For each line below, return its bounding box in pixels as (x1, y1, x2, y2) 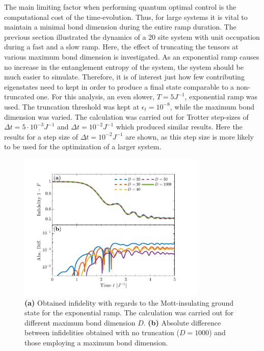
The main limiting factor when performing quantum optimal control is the (4, 2, 236, 12)
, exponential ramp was (184, 91, 258, 102)
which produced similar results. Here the (116, 121, 243, 132)
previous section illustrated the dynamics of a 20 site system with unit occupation (4, 31, 260, 42)
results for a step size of (4, 131, 78, 142)
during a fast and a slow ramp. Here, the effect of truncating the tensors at (4, 41, 239, 52)
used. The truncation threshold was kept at (4, 101, 140, 112)
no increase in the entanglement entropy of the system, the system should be (4, 61, 244, 72)
